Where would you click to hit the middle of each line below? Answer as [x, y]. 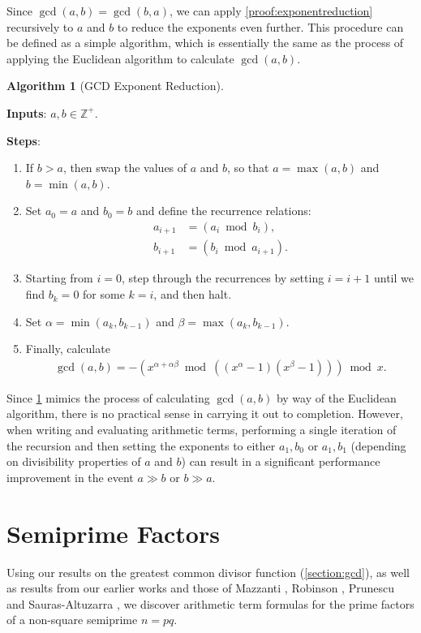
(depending [378, 445]
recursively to [40, 26]
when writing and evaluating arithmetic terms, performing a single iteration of [202, 430]
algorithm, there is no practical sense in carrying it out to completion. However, [205, 413]
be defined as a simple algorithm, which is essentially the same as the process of [205, 43]
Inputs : [27, 112]
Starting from [59, 278]
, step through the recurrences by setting [223, 278]
